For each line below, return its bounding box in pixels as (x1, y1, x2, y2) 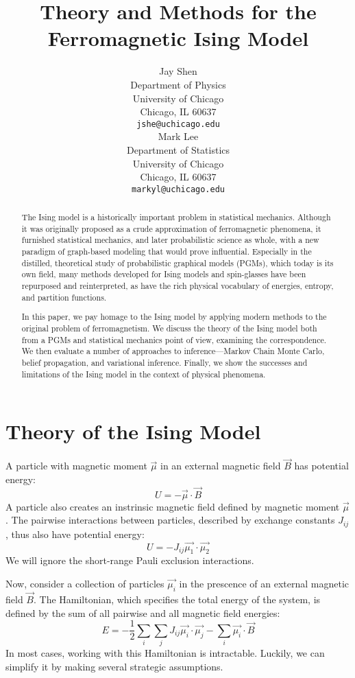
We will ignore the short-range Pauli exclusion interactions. (5, 553, 254, 568)
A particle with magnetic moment (5, 458, 147, 473)
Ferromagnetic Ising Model (47, 24, 309, 52)
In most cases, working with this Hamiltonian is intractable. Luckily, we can (5, 646, 325, 660)
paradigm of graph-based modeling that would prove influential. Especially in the (21, 246, 312, 257)
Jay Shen (159, 64, 197, 78)
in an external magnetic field (160, 458, 281, 473)
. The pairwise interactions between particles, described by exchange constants (5, 513, 335, 527)
